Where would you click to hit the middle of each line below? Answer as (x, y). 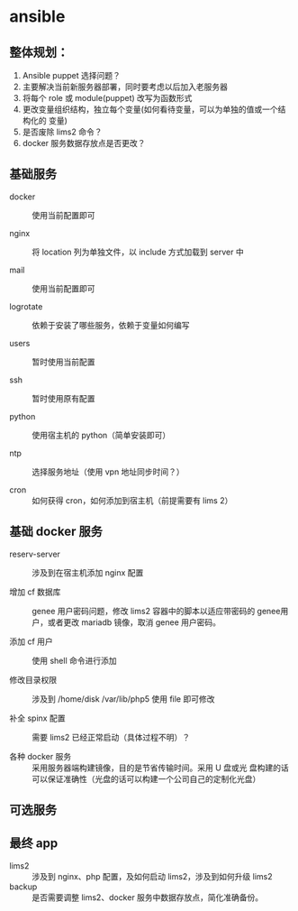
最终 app (34, 844)
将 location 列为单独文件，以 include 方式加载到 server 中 (138, 252)
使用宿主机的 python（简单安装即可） (101, 435)
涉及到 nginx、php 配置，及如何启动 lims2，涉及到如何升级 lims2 (152, 876)
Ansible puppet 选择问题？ (72, 75)
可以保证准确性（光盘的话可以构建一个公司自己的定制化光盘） (146, 778)
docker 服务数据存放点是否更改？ (84, 143)
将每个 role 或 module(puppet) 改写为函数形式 (107, 98)
